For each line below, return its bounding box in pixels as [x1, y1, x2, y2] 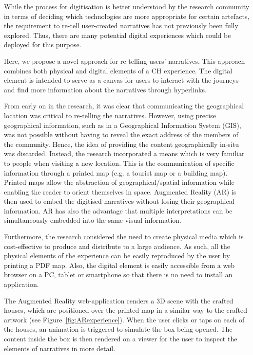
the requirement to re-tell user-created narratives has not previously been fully [4, 20, 238, 31]
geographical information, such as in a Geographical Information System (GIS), [4, 120, 241, 130]
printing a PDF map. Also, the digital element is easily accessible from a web [4, 260, 235, 270]
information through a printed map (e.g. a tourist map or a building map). [4, 167, 228, 177]
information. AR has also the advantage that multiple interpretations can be [4, 205, 233, 215]
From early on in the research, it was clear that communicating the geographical [4, 101, 244, 111]
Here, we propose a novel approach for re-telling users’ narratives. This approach [4, 55, 245, 66]
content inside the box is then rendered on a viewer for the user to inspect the [4, 334, 237, 343]
